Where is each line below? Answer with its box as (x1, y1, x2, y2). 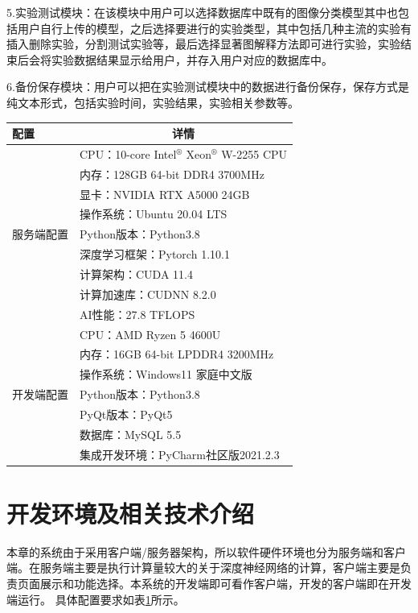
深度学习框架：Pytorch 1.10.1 (80, 246, 230, 263)
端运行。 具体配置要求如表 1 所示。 (6, 590, 185, 607)
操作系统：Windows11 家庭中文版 (80, 366, 252, 383)
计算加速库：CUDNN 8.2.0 (80, 285, 216, 302)
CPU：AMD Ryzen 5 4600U (80, 325, 221, 342)
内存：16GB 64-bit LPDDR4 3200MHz (80, 346, 274, 362)
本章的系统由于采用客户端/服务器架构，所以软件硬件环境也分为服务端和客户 (6, 543, 406, 560)
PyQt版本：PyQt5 (80, 405, 173, 422)
